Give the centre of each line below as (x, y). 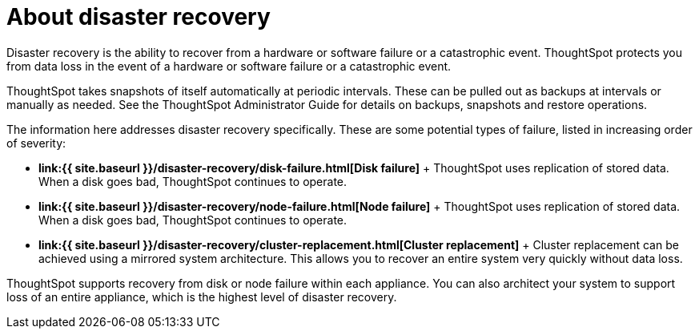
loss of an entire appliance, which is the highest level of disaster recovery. (202, 297)
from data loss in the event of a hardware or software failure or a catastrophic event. (229, 66)
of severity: (36, 143)
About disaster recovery (139, 17)
